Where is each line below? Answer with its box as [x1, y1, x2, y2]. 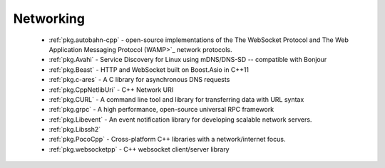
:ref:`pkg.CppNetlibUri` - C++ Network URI [48, 85, 174, 94]
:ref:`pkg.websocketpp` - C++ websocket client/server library [48, 145, 230, 153]
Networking [13, 11, 86, 26]
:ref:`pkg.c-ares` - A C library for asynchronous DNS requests [48, 75, 230, 84]
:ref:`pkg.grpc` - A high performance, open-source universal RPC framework [48, 105, 274, 114]
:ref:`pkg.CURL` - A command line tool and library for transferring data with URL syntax [48, 95, 304, 103]
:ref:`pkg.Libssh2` [48, 125, 101, 134]
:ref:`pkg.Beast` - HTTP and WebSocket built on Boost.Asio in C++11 [48, 65, 250, 74]
